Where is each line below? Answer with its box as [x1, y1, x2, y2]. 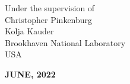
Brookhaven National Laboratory [5, 36, 126, 49]
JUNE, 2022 [5, 67, 56, 80]
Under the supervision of [5, 2, 95, 14]
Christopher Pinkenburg [5, 13, 93, 25]
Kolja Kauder [5, 25, 54, 37]
